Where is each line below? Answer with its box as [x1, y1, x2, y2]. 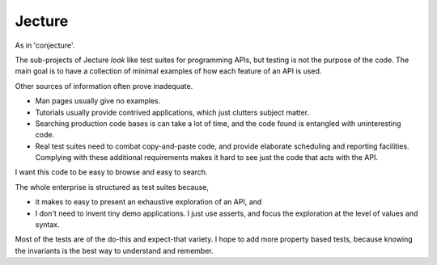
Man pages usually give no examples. [35, 96, 161, 106]
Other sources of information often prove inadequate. [15, 81, 193, 90]
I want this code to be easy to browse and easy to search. [15, 167, 208, 177]
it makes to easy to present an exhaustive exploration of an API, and [35, 197, 262, 207]
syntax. [35, 220, 60, 229]
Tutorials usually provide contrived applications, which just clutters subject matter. [35, 107, 310, 117]
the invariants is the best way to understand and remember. [15, 246, 214, 255]
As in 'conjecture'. [15, 40, 75, 50]
